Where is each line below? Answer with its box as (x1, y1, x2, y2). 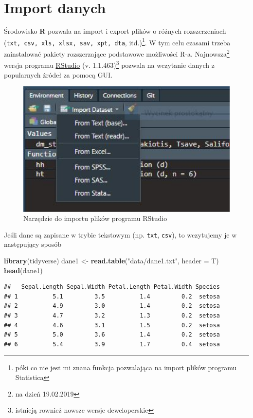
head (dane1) (4, 265, 43, 275)
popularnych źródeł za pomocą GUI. (4, 69, 113, 80)
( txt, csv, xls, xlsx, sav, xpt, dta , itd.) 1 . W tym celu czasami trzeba (4, 36, 231, 47)
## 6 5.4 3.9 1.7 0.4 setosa (4, 340, 220, 348)
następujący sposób (4, 239, 62, 249)
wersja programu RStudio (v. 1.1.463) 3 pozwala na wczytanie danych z (4, 59, 215, 70)
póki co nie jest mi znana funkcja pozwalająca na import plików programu (15, 362, 237, 373)
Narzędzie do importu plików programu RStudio (23, 213, 167, 223)
